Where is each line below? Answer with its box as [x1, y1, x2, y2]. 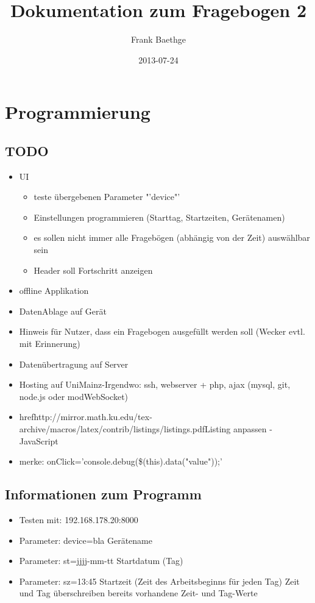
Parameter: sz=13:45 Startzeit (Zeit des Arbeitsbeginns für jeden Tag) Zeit [19, 574, 300, 587]
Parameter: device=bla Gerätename [19, 533, 152, 546]
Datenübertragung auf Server [19, 357, 129, 370]
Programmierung [5, 99, 150, 124]
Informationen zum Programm [5, 485, 202, 504]
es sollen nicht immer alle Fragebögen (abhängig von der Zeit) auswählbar [34, 231, 310, 244]
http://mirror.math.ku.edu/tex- [34, 410, 152, 423]
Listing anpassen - [205, 423, 272, 435]
